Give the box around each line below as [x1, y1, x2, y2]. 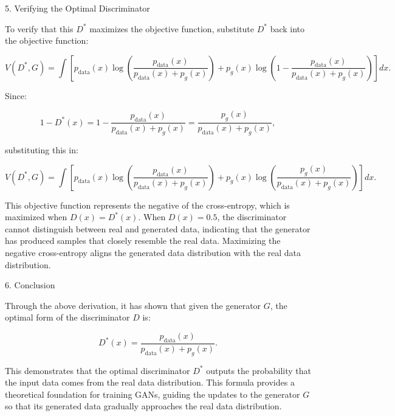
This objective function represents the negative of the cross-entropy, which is [5, 198, 290, 211]
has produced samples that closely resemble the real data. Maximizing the [5, 234, 281, 247]
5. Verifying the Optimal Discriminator [5, 2, 150, 14]
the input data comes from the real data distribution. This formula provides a [5, 376, 295, 389]
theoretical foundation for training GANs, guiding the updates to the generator [5, 387, 300, 400]
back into [270, 22, 305, 35]
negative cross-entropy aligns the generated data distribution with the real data [5, 246, 301, 258]
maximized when [5, 210, 67, 223]
